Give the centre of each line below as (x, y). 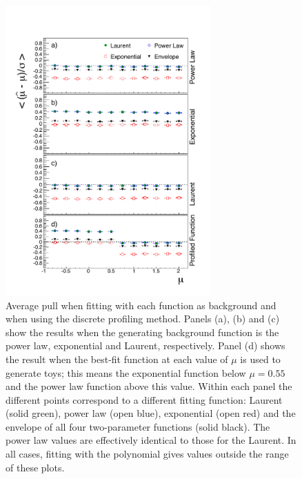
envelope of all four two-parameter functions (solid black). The (138, 426)
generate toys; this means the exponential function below (126, 372)
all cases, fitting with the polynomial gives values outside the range (147, 454)
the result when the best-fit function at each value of (117, 359)
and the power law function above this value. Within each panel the (149, 386)
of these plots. (35, 467)
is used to (260, 359)
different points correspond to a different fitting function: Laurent (144, 399)
